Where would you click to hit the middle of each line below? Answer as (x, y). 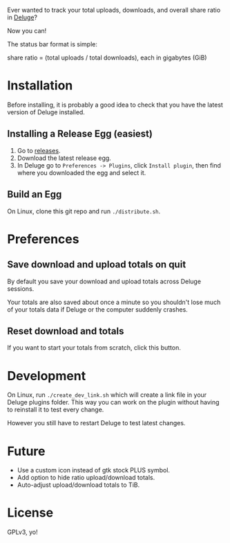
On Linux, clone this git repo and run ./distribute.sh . (84, 211)
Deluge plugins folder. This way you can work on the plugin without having (113, 402)
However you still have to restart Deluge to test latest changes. (96, 423)
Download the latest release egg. (64, 158)
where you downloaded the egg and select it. (82, 172)
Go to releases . (39, 150)
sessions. (21, 288)
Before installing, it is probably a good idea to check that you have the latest (115, 105)
